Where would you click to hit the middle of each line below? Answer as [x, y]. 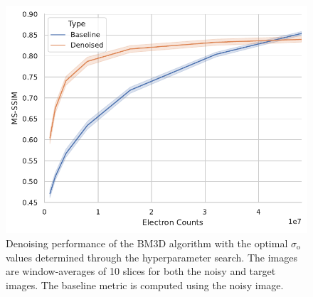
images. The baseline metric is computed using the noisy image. [145, 285]
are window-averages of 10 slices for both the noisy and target [141, 271]
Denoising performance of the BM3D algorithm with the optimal [147, 243]
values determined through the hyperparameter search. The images [152, 257]
